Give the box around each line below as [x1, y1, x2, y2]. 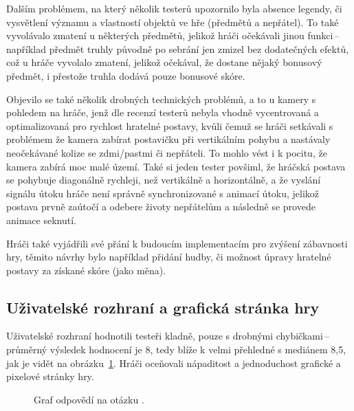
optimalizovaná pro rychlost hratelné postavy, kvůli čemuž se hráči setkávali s [6, 118, 333, 133]
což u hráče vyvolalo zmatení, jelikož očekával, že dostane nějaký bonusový [6, 55, 322, 69]
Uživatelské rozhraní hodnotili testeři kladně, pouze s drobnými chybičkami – [6, 329, 330, 343]
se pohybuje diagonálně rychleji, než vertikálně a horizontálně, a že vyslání [6, 173, 321, 187]
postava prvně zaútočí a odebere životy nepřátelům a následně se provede [6, 199, 316, 214]
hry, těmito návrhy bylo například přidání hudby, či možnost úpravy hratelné [6, 249, 331, 264]
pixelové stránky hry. [6, 369, 94, 384]
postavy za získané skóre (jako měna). [6, 263, 166, 277]
